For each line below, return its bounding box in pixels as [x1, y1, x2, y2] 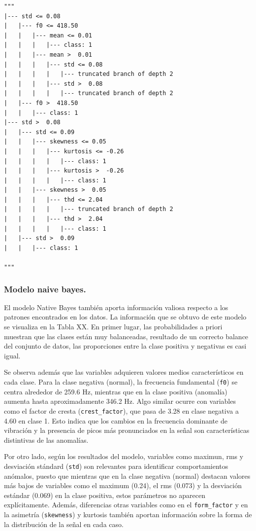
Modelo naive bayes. [4, 283, 86, 295]
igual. [4, 350, 21, 360]
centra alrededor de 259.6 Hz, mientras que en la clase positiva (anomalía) [4, 386, 227, 396]
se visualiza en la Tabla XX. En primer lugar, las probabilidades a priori [4, 321, 223, 332]
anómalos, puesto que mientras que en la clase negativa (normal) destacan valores [4, 470, 251, 481]
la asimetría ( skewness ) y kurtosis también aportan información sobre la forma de [4, 509, 252, 519]
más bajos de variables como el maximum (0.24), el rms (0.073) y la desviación [4, 480, 242, 491]
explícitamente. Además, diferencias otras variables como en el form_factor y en [4, 499, 248, 510]
